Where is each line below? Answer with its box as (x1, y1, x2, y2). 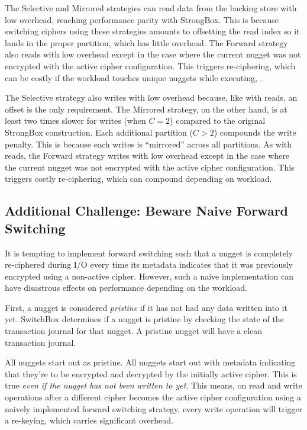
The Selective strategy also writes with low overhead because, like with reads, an (5, 91, 298, 104)
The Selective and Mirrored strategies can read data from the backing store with (5, 2, 297, 14)
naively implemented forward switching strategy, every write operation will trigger (5, 402, 303, 415)
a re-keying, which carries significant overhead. (5, 414, 173, 426)
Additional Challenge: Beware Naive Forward (5, 201, 289, 220)
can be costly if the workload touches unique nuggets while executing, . (5, 71, 263, 84)
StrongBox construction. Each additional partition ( (5, 126, 193, 138)
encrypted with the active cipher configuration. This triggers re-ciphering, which (5, 59, 296, 72)
